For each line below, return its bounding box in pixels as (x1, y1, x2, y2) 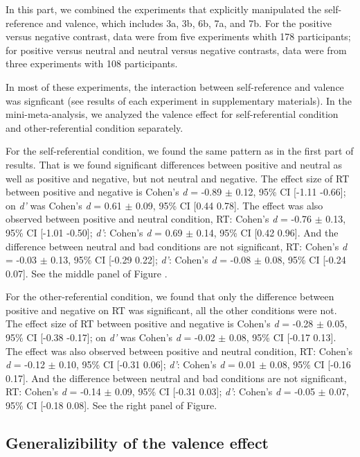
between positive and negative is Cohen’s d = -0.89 (6, 184, 222, 199)
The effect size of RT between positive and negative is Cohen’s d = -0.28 (6, 316, 314, 331)
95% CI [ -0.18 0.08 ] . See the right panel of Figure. (6, 398, 217, 413)
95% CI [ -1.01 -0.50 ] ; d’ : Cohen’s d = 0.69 (6, 225, 183, 239)
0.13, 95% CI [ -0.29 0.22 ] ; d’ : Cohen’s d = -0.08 (51, 252, 251, 267)
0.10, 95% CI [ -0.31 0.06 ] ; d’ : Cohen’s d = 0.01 (59, 357, 256, 372)
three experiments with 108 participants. (6, 56, 178, 71)
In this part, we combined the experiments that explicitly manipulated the (6, 2, 322, 16)
